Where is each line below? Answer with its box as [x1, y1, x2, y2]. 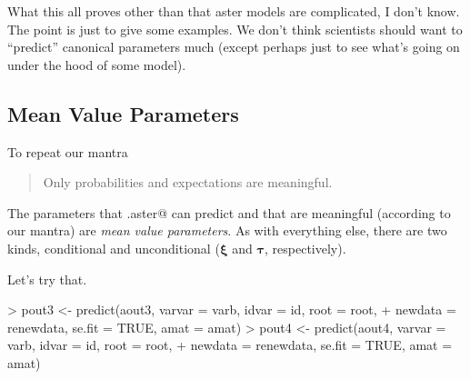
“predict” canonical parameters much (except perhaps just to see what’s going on [7, 37, 460, 56]
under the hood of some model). [7, 55, 186, 74]
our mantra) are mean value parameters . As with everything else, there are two [7, 221, 447, 240]
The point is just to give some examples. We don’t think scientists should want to [7, 19, 463, 38]
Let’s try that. [7, 269, 87, 288]
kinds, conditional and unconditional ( [7, 238, 220, 257]
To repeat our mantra [7, 142, 128, 161]
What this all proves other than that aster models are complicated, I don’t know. [7, 2, 460, 20]
